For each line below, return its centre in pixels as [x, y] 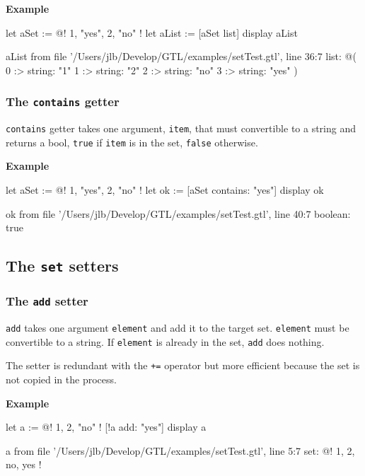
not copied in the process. [61, 379]
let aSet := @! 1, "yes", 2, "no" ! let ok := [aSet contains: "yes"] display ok [165, 190]
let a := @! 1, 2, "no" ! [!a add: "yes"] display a [106, 427]
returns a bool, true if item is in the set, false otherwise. [132, 142]
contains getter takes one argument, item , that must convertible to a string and [181, 128]
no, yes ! [24, 464]
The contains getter [63, 101]
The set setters [62, 266]
